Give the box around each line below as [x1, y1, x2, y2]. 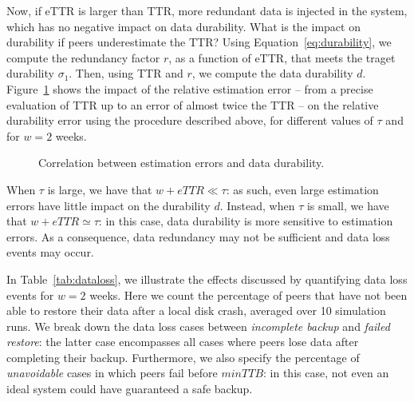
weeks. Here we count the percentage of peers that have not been [89, 286, 408, 303]
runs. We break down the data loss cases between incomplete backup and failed [6, 317, 390, 334]
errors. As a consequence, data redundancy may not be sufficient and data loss [6, 228, 390, 245]
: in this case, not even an [263, 364, 389, 381]
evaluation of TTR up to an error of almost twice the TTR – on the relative [6, 96, 379, 113]
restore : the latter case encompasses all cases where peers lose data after [6, 333, 359, 350]
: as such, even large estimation [226, 181, 379, 197]
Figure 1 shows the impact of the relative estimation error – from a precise [6, 80, 373, 97]
